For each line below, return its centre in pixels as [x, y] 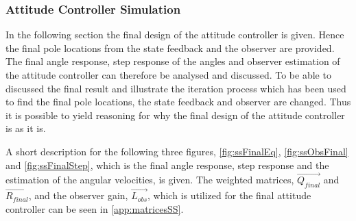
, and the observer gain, [78, 195]
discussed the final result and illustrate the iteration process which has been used [176, 88]
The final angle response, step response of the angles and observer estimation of [173, 61]
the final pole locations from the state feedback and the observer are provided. [170, 48]
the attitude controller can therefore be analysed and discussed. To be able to [168, 75]
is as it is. [26, 128]
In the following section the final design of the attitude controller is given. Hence [175, 35]
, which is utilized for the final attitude [229, 195]
